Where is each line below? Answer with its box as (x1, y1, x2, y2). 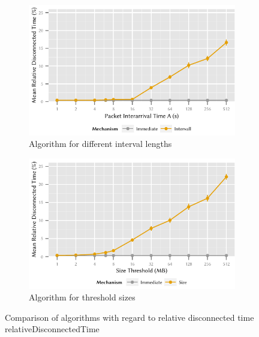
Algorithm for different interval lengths (29, 137, 172, 150)
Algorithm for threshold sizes (29, 291, 135, 303)
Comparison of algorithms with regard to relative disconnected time (5, 311, 254, 323)
